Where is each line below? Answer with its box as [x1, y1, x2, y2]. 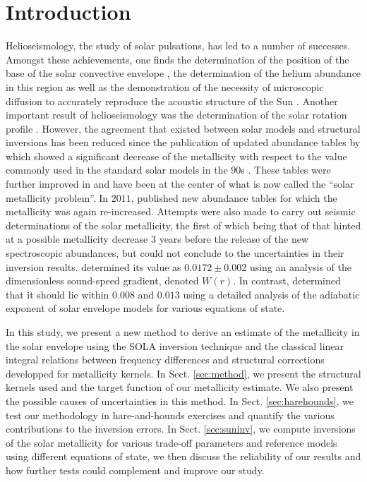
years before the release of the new [159, 231, 309, 246]
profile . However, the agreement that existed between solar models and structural [6, 121, 361, 135]
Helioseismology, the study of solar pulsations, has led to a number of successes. [6, 38, 351, 53]
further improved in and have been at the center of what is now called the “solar [6, 176, 354, 191]
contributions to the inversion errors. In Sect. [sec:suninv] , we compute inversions [6, 421, 356, 436]
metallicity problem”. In [6, 190, 109, 205]
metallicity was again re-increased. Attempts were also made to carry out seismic [6, 204, 356, 219]
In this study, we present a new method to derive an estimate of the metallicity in [6, 325, 360, 339]
